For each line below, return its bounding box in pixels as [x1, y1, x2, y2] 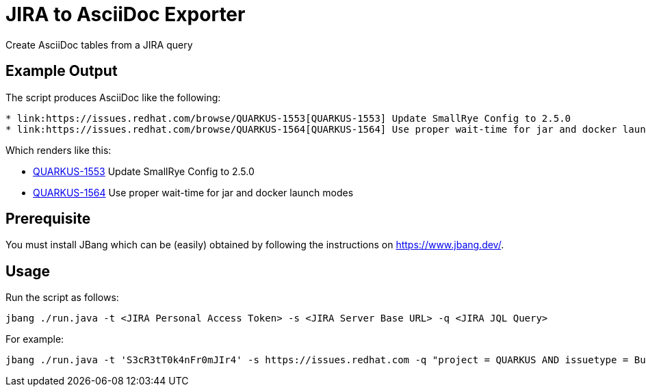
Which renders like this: [5, 144, 112, 156]
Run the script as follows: [5, 291, 119, 304]
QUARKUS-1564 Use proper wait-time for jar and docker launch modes [33, 186, 354, 198]
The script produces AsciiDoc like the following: [5, 91, 221, 103]
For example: [5, 333, 64, 345]
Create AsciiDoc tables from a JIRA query [5, 38, 193, 51]
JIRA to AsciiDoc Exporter [5, 3, 246, 26]
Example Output [5, 62, 118, 80]
